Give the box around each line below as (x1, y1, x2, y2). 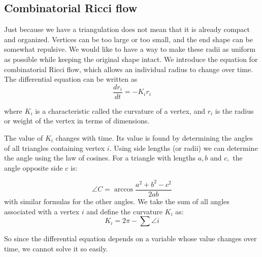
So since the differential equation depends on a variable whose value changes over (4, 233, 257, 244)
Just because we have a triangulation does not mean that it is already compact (4, 24, 250, 35)
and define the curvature (86, 206, 162, 216)
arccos (114, 186, 134, 194)
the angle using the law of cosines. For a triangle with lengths (4, 152, 196, 163)
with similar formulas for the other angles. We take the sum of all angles (4, 196, 230, 206)
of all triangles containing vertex (4, 142, 105, 153)
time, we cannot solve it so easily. (4, 243, 108, 253)
